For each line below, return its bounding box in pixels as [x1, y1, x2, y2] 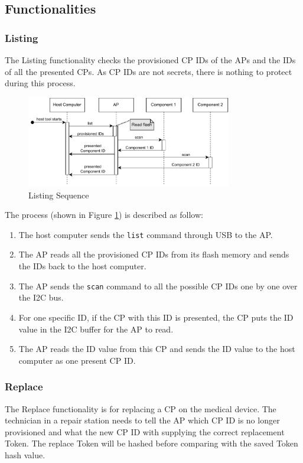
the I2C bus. [18, 291, 64, 304]
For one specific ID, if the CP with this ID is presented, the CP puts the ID [18, 311, 294, 323]
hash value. [5, 448, 45, 461]
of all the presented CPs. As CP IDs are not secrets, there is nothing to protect [5, 65, 292, 77]
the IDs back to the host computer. [18, 260, 146, 272]
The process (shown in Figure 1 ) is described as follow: [5, 208, 203, 221]
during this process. [5, 77, 76, 89]
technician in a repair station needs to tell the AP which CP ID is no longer [5, 414, 280, 426]
